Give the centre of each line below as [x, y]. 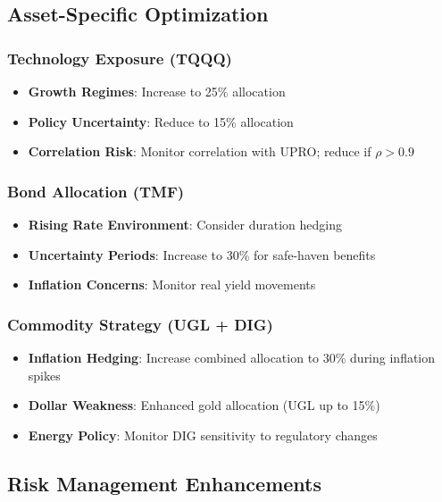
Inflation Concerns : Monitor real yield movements [172, 284]
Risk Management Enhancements [165, 483]
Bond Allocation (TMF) [96, 191]
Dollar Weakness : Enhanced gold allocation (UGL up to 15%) [204, 405]
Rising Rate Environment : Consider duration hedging [185, 224]
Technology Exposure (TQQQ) [120, 58]
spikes [44, 375]
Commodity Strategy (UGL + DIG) [140, 324]
